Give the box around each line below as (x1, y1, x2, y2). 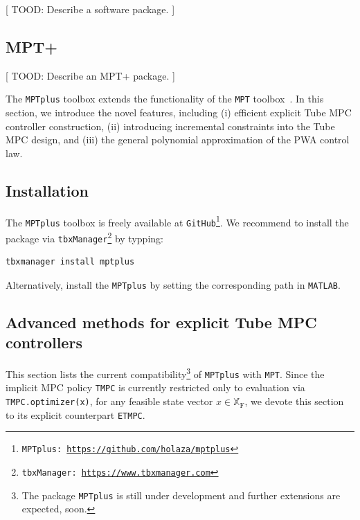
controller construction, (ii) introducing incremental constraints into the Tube (6, 118, 335, 133)
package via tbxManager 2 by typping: (6, 228, 163, 245)
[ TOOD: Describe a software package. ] (6, 2, 175, 16)
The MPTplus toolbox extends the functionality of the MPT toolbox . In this (6, 91, 324, 106)
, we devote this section (244, 394, 344, 409)
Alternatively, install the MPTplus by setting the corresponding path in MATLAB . (6, 277, 341, 292)
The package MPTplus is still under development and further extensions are (21, 487, 341, 502)
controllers (6, 332, 82, 353)
